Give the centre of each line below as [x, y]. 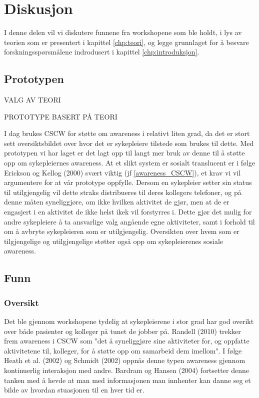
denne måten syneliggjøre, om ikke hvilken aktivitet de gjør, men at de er [117, 202]
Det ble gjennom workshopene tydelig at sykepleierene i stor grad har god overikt [129, 321]
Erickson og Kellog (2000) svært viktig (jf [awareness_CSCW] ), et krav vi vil [122, 172]
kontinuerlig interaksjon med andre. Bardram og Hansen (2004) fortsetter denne [126, 370]
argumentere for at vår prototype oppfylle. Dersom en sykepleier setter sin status [128, 182]
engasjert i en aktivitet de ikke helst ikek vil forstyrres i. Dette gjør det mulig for [128, 212]
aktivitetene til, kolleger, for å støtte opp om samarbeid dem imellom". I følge [123, 350]
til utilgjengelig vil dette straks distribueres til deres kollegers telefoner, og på [123, 192]
